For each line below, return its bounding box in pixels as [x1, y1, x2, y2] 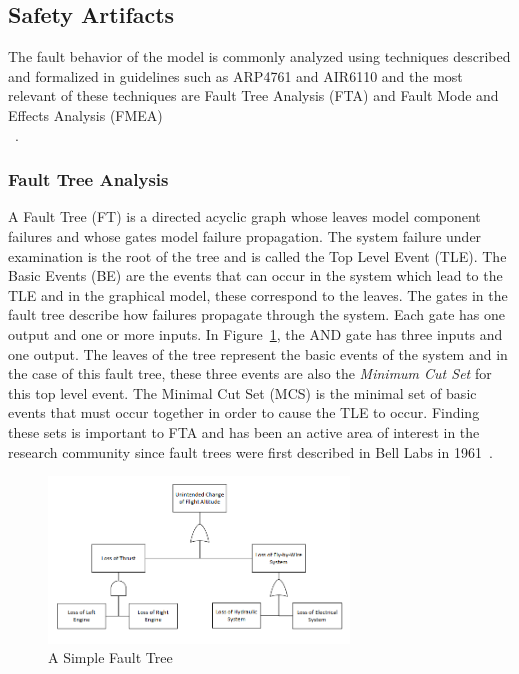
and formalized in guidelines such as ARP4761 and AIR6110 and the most [8, 65, 463, 86]
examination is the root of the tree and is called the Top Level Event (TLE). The [8, 245, 507, 266]
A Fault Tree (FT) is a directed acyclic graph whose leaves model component [8, 206, 481, 227]
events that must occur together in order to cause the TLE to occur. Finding [8, 402, 480, 423]
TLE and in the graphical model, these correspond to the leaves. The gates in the [8, 284, 508, 305]
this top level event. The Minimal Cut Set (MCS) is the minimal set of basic [8, 382, 477, 403]
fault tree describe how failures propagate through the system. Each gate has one [8, 304, 505, 325]
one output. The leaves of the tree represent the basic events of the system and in [8, 343, 508, 364]
